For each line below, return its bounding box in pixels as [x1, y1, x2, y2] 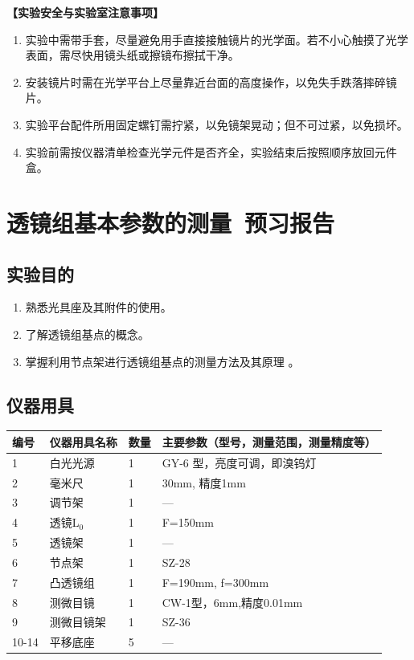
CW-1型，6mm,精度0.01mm [162, 593, 303, 610]
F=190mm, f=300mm [162, 573, 269, 590]
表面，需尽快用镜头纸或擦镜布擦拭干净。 [25, 47, 240, 63]
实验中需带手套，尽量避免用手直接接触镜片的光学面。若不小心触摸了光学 [25, 31, 408, 47]
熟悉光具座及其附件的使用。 [25, 299, 172, 316]
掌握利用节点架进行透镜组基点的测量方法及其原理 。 [25, 352, 300, 369]
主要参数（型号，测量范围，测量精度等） [162, 433, 376, 450]
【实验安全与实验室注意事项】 [6, 4, 164, 20]
